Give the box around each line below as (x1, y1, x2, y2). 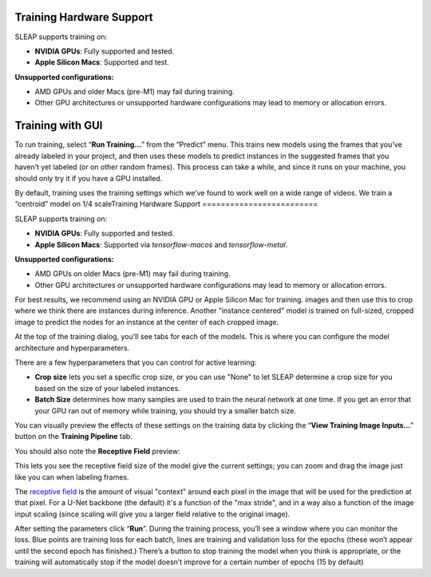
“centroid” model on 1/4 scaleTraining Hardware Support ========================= (14, 200, 318, 209)
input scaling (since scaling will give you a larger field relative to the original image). (14, 509, 291, 519)
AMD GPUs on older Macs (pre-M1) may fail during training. (34, 269, 231, 279)
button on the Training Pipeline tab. (14, 432, 133, 441)
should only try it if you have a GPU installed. (14, 173, 163, 183)
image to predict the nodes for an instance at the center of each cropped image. (14, 317, 279, 326)
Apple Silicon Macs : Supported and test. (34, 57, 169, 67)
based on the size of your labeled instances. (34, 383, 181, 393)
